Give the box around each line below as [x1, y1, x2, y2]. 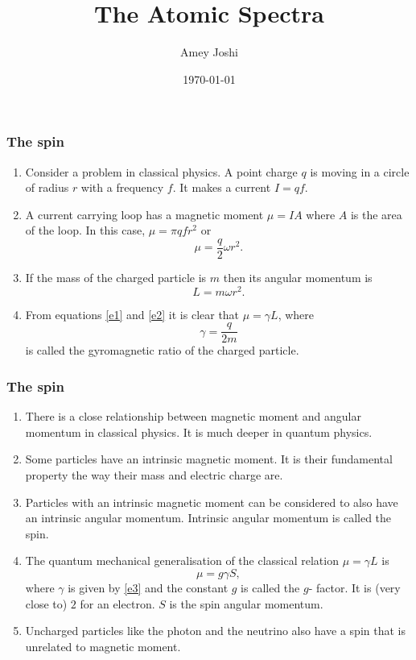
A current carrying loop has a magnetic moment [25, 205, 264, 222]
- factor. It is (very [308, 579, 401, 596]
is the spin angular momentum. [169, 595, 323, 612]
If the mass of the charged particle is [25, 269, 207, 286]
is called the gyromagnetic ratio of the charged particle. [25, 342, 299, 359]
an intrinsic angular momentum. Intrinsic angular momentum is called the [25, 509, 392, 526]
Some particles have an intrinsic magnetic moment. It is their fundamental [25, 450, 393, 467]
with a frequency [80, 179, 164, 196]
